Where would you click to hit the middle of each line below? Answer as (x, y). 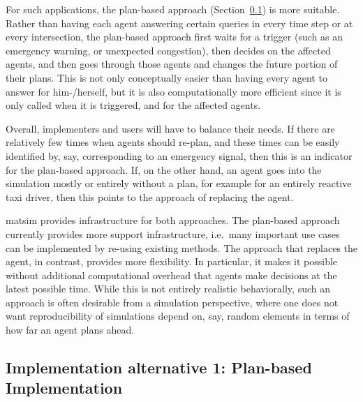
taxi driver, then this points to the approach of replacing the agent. (150, 196)
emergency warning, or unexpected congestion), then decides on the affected (168, 50)
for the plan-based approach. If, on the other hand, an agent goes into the (164, 169)
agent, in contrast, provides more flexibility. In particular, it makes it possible (172, 261)
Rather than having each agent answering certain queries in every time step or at (179, 23)
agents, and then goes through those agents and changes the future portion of (172, 64)
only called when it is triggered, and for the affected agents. (133, 105)
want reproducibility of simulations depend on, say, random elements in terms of (178, 316)
